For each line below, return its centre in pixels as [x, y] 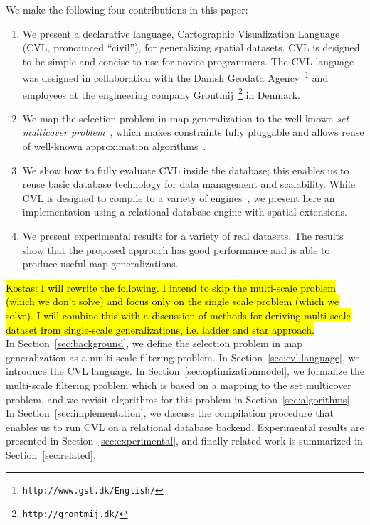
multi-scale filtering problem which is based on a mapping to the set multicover [179, 385]
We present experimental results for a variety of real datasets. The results [183, 236]
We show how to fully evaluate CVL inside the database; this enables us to [186, 170]
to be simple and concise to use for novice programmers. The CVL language [188, 61]
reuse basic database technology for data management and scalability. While [189, 184]
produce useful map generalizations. [100, 264]
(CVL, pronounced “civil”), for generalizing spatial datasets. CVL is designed [191, 47]
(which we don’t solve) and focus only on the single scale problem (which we [173, 301]
